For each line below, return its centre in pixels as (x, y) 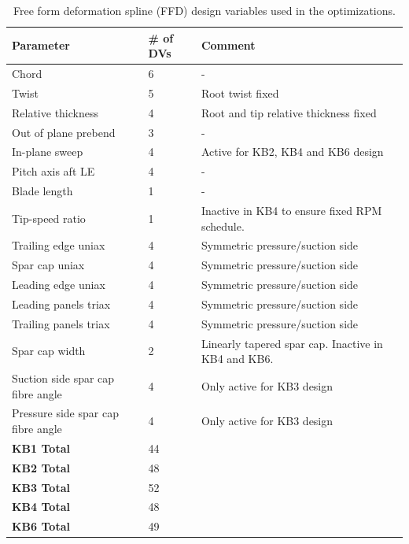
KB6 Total (41, 526)
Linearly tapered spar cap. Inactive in (292, 343)
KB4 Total (41, 507)
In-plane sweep (48, 152)
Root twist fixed (240, 93)
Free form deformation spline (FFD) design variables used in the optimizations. (204, 10)
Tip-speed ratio (49, 218)
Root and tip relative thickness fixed (289, 112)
